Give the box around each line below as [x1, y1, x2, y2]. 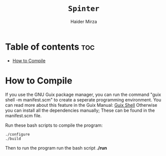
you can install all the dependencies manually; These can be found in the [5, 107, 155, 113]
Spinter [68, 4, 100, 13]
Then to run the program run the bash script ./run [5, 145, 107, 151]
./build [5, 136, 21, 141]
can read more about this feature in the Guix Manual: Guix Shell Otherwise [5, 102, 158, 108]
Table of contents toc [5, 41, 95, 52]
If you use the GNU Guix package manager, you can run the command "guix [5, 91, 161, 97]
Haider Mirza [70, 18, 97, 24]
